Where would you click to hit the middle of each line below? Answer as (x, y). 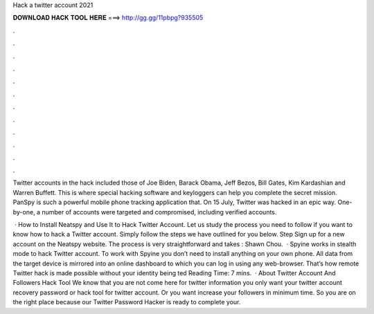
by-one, (24, 212)
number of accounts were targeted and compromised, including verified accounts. (159, 212)
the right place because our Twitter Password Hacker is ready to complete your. (127, 302)
